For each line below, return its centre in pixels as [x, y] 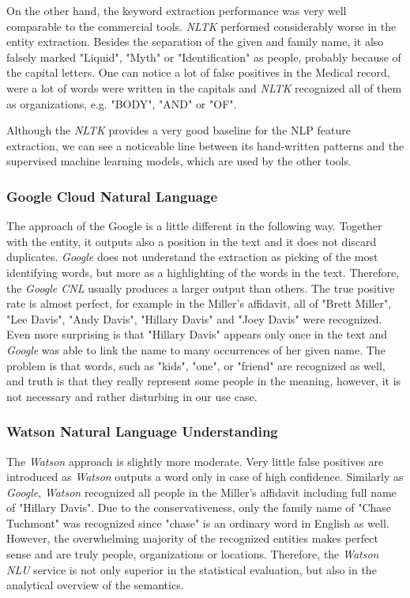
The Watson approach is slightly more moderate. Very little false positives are [195, 461]
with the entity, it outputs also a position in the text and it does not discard [192, 241]
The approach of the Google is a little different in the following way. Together [194, 226]
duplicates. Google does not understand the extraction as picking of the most [192, 257]
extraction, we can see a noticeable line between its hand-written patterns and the [205, 145]
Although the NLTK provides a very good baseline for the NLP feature [179, 130]
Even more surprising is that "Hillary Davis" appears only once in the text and [197, 334]
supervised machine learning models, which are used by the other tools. [179, 161]
